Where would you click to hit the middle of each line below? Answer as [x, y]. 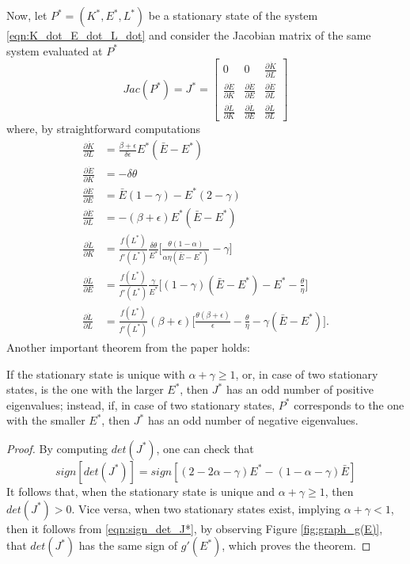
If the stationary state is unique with [96, 373]
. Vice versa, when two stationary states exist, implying [206, 508]
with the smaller [46, 420]
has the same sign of [128, 545]
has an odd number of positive [300, 389]
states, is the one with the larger [85, 389]
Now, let [27, 15]
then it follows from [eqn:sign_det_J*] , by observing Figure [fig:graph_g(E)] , [195, 528]
